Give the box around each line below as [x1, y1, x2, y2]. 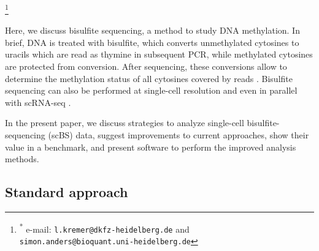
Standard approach [5, 182, 128, 201]
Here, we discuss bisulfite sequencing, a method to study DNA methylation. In [5, 24, 300, 37]
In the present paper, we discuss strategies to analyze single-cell [5, 116, 244, 129]
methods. [5, 152, 39, 165]
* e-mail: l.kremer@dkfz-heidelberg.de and [19, 220, 190, 235]
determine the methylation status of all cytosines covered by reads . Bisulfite [5, 72, 293, 84]
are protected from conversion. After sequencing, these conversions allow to [5, 60, 287, 73]
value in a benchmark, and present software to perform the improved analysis [5, 140, 296, 153]
